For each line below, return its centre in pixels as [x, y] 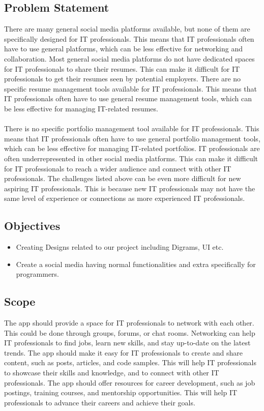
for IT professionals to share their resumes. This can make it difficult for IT [122, 68]
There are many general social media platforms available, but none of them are [127, 29]
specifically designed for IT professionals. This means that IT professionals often [129, 38]
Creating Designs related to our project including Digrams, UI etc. [120, 247]
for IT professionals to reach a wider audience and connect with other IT [118, 168]
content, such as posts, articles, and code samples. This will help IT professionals [130, 362]
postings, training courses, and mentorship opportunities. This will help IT [121, 392]
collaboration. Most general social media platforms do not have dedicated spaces [129, 58]
